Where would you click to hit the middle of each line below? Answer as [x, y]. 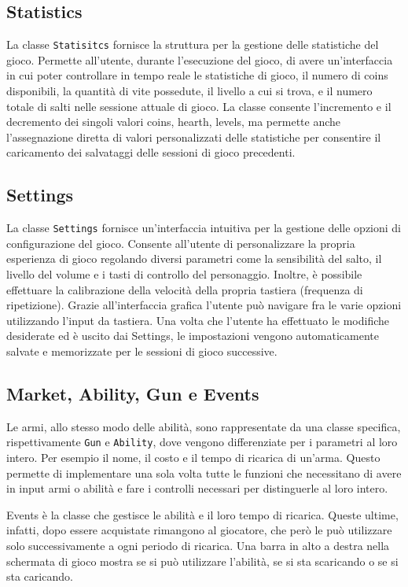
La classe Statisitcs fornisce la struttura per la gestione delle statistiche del [193, 44]
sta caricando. [40, 576]
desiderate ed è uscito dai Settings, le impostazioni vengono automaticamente [193, 336]
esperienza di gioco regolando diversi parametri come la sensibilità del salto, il [194, 258]
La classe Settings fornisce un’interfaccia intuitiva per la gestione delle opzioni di [204, 228]
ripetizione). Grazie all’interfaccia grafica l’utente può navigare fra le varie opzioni [204, 305]
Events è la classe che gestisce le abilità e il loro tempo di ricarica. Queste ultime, [202, 514]
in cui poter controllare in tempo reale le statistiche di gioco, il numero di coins [197, 75]
